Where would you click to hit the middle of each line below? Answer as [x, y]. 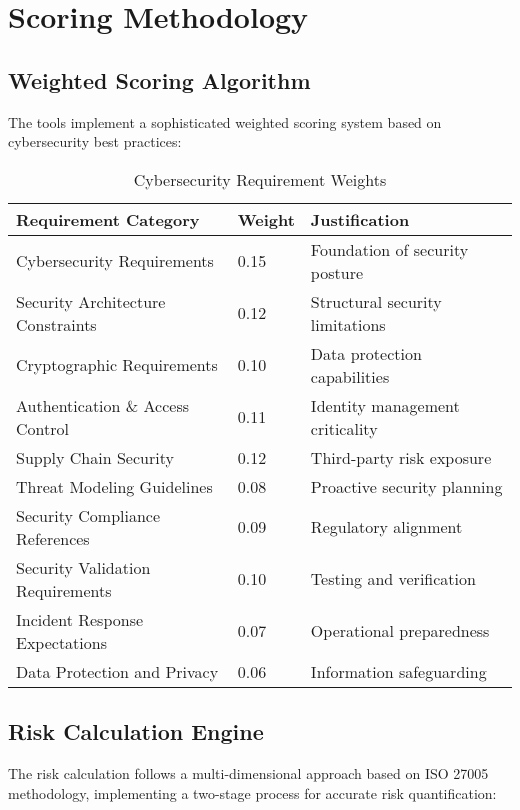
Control [42, 428]
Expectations [61, 642]
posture [337, 272]
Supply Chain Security [95, 457]
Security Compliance [88, 515]
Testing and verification [393, 579]
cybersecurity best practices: [95, 141]
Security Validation [83, 567]
